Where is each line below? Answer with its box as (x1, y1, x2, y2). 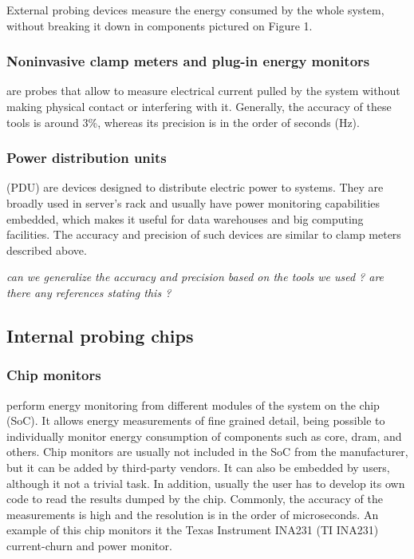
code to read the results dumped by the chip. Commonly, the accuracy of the (6, 490, 383, 507)
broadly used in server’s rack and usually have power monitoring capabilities (6, 195, 380, 211)
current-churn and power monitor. (6, 537, 172, 553)
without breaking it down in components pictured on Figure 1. (6, 17, 313, 34)
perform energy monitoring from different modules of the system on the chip (6, 396, 380, 413)
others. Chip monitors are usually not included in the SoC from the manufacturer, (6, 443, 408, 460)
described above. (6, 241, 87, 258)
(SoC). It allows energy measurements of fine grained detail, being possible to (6, 412, 385, 429)
